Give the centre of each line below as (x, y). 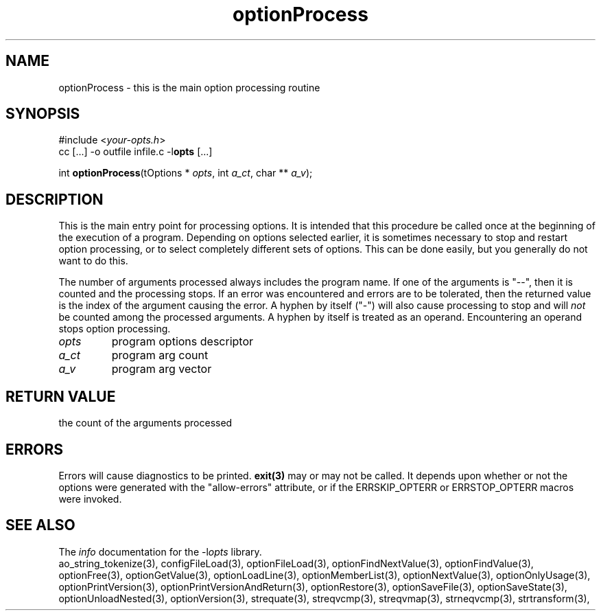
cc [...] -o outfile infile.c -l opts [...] (135, 152)
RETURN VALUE (61, 396)
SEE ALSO (40, 525)
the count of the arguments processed (145, 423)
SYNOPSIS (43, 114)
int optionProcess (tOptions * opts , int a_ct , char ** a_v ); (186, 173)
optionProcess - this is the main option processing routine (189, 87)
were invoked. (90, 499)
